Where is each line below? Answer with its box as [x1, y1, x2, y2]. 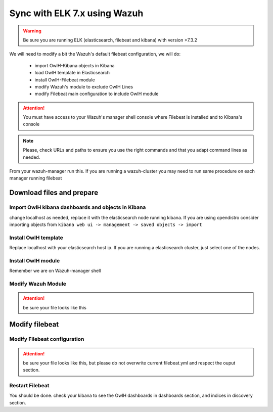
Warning [23, 28, 41, 34]
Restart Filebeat [9, 382, 50, 389]
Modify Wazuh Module [9, 281, 67, 287]
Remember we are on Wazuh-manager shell [9, 268, 101, 274]
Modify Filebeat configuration [9, 336, 84, 343]
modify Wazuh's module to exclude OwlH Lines [34, 83, 133, 89]
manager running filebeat [9, 175, 62, 181]
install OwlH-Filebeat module [34, 76, 96, 83]
